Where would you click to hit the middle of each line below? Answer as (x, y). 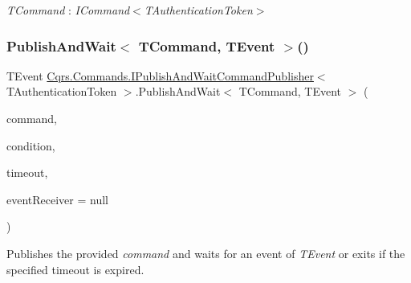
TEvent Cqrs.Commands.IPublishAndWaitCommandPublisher (160, 75)
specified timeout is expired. (75, 269)
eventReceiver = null (58, 199)
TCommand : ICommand (68, 10)
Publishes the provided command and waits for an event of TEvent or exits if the (206, 253)
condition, (31, 145)
